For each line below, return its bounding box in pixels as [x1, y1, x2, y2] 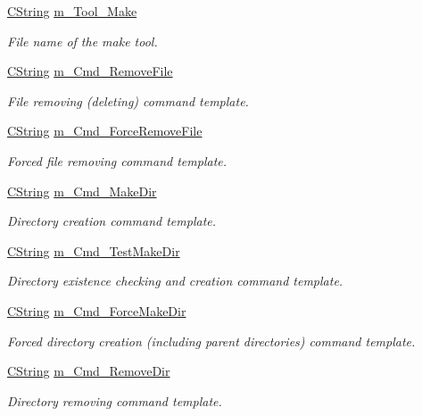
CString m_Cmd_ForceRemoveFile [7, 121, 203, 140]
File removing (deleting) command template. [7, 91, 249, 110]
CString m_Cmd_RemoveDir [7, 362, 170, 380]
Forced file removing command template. [7, 151, 228, 170]
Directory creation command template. [7, 212, 217, 230]
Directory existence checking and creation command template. [7, 271, 343, 290]
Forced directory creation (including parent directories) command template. [7, 331, 416, 350]
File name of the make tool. [7, 31, 158, 50]
